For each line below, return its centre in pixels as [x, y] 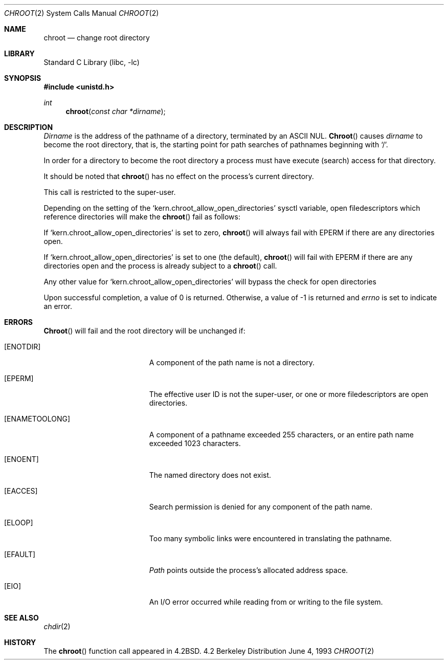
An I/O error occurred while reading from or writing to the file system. [266, 602]
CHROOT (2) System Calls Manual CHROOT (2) [82, 13]
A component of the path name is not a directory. [232, 362]
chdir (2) [57, 626]
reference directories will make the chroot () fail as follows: [142, 217]
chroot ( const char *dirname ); [116, 111]
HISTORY [20, 642]
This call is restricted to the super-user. [110, 192]
